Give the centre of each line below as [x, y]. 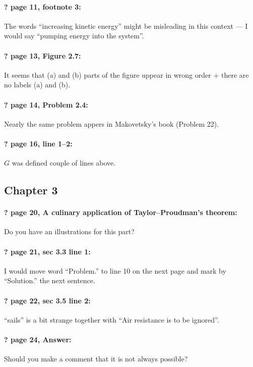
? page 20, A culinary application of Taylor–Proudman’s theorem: [121, 212]
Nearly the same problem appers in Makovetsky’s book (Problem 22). [112, 123]
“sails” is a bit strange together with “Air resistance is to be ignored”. [112, 319]
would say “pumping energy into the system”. [74, 36]
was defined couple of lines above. [64, 163]
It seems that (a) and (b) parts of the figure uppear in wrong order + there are [126, 74]
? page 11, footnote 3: [43, 6]
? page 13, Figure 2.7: [43, 55]
